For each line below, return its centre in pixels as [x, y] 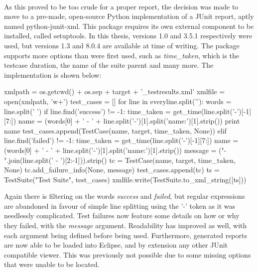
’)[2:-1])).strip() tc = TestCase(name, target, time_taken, [148, 160]
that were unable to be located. [52, 264]
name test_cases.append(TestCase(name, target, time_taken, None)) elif [115, 130]
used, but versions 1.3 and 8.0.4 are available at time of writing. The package [122, 45]
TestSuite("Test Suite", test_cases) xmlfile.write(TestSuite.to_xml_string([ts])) [125, 179]
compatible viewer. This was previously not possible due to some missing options [128, 254]
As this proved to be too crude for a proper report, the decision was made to [121, 6]
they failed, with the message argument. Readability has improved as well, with [126, 225]
